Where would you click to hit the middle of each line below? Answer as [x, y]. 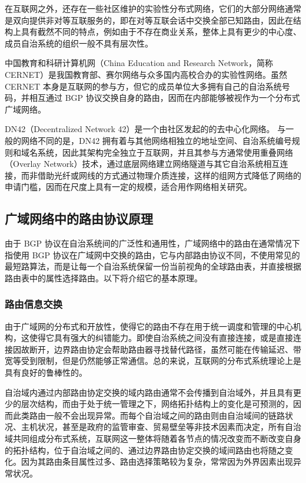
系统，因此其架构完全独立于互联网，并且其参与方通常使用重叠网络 [165, 152]
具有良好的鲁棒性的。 [46, 372]
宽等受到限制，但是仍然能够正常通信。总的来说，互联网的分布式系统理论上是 [153, 361]
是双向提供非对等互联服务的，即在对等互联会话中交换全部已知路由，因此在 [149, 20]
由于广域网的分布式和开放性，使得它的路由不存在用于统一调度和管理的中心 [149, 326]
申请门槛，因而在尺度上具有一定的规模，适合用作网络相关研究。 [128, 187]
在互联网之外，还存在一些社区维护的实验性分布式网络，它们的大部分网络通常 [153, 8]
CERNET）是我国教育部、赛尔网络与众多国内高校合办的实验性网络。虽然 [146, 74]
